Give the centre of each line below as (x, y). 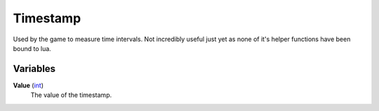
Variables (34, 69)
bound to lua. (32, 48)
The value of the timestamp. (71, 95)
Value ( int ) (28, 85)
